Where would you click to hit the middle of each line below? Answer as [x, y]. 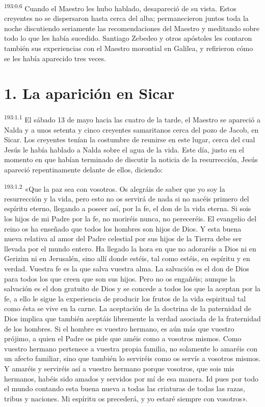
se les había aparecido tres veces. [55, 58]
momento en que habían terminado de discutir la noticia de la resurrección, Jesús [131, 159]
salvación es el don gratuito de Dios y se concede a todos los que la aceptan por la [132, 288]
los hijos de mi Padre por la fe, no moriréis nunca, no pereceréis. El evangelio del [130, 218]
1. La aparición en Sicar [89, 93]
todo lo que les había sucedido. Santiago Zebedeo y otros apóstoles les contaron [128, 38]
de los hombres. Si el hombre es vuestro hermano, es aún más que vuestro [119, 328]
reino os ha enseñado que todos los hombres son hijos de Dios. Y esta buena [123, 228]
